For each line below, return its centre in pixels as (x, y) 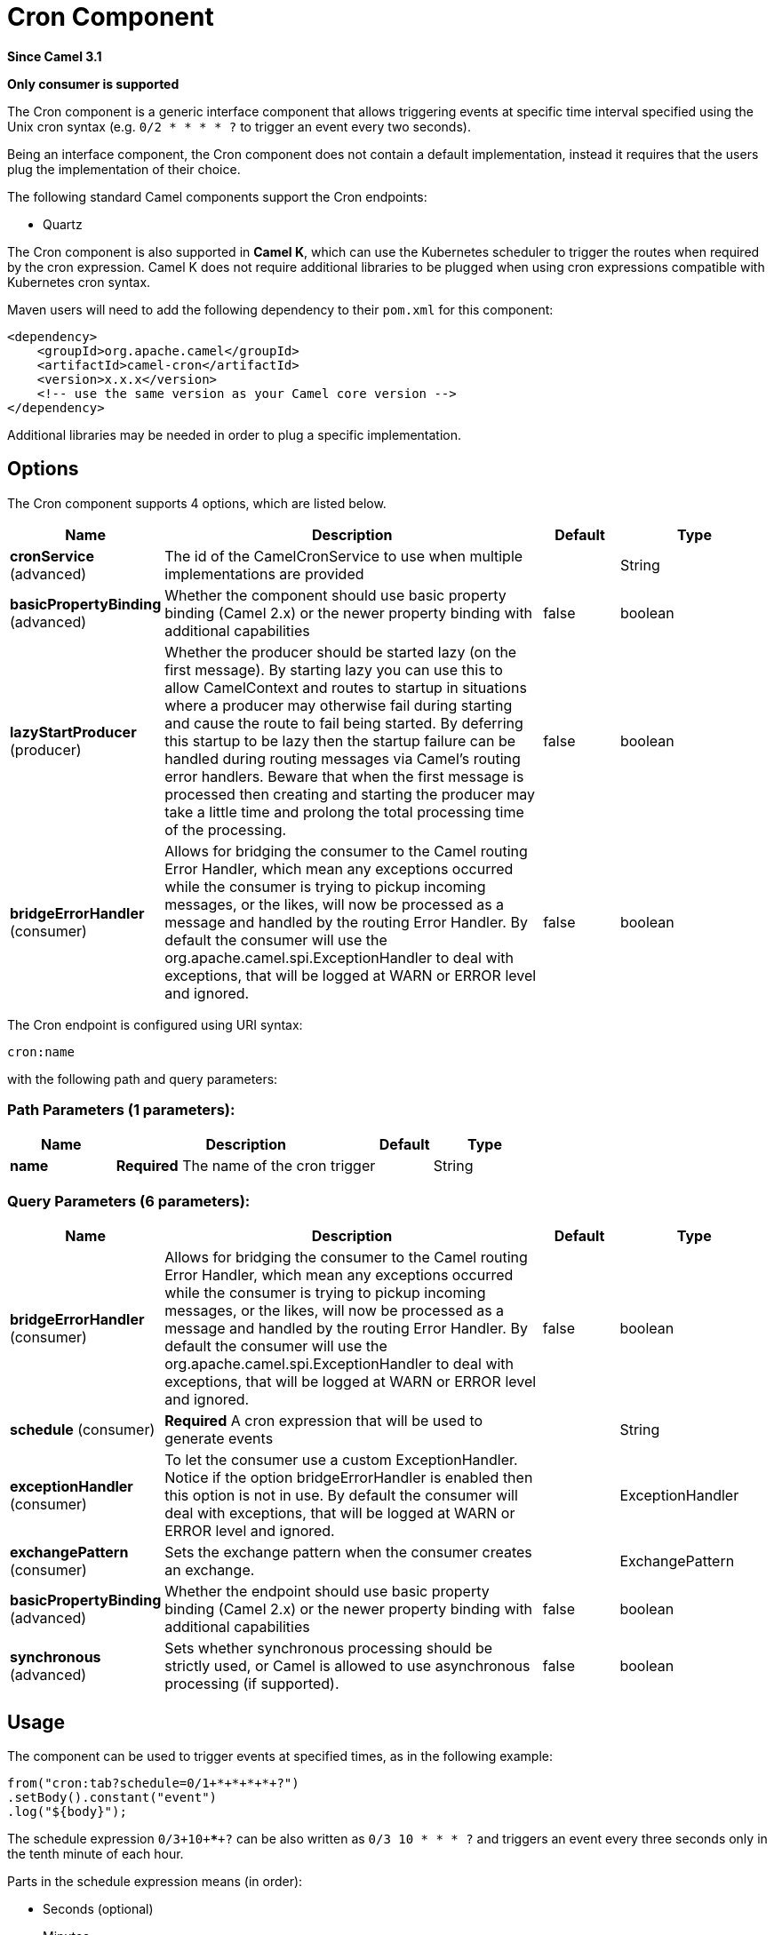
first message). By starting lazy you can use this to (334, 669)
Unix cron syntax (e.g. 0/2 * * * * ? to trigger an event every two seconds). (239, 126)
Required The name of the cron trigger (246, 1166)
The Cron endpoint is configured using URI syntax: (155, 1024)
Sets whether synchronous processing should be (328, 1648)
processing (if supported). (252, 1684)
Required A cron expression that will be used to (324, 1421)
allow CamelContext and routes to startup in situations (346, 687)
